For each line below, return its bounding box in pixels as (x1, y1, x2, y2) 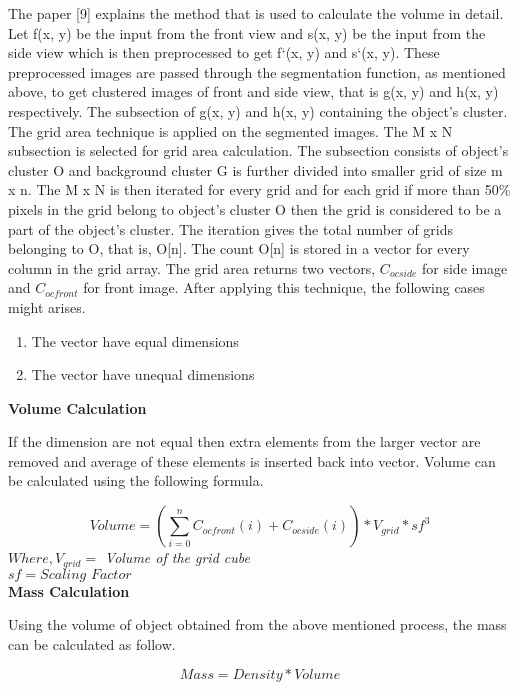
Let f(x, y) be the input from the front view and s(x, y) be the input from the (8, 22, 486, 43)
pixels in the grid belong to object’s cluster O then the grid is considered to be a (8, 198, 502, 219)
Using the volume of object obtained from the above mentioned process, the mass (8, 614, 507, 635)
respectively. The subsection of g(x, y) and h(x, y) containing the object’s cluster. (8, 100, 508, 121)
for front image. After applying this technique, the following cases (83, 277, 485, 298)
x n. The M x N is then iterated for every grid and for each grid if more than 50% (8, 179, 511, 200)
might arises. (8, 296, 86, 317)
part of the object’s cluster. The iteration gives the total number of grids (8, 218, 454, 239)
